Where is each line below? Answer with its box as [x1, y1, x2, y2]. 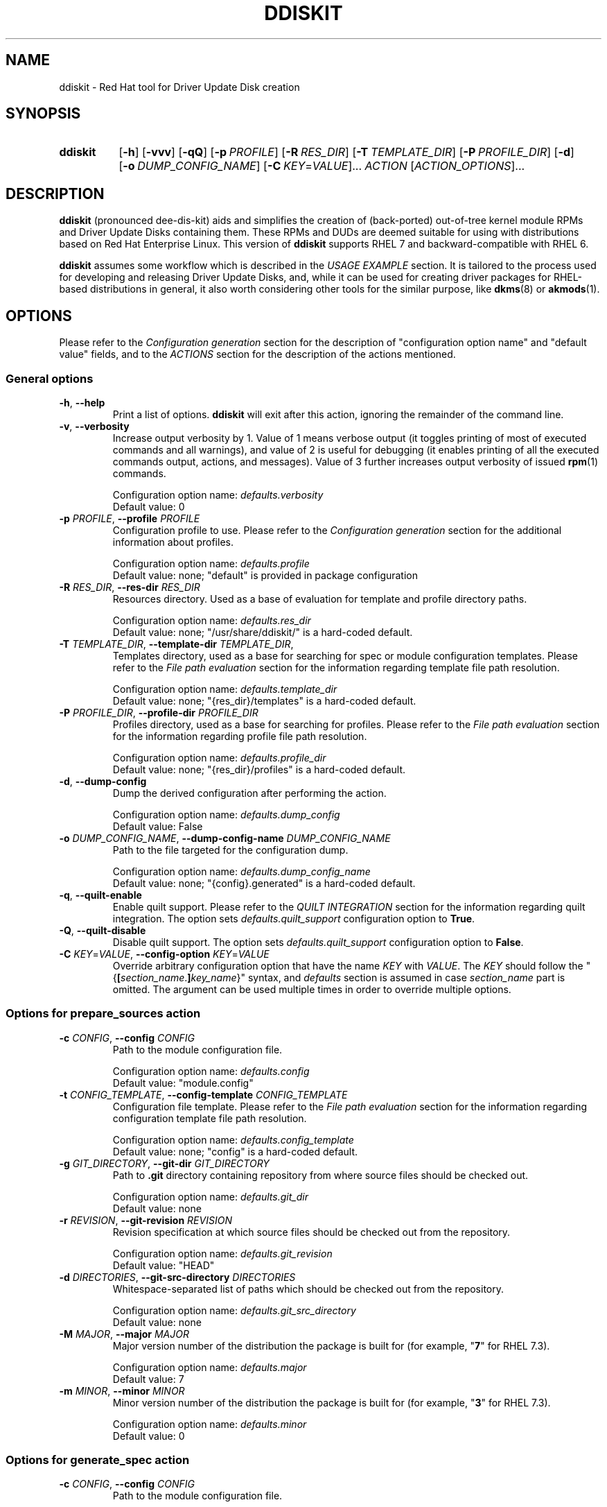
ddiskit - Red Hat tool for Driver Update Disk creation [59, 80, 300, 93]
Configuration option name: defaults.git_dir [112, 1190, 308, 1203]
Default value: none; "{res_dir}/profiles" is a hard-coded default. [112, 763, 406, 775]
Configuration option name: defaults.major [112, 1361, 307, 1373]
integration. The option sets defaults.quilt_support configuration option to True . [112, 912, 475, 924]
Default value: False [112, 820, 203, 832]
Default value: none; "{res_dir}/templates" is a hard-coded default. [112, 694, 416, 707]
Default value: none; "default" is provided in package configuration [112, 569, 419, 581]
